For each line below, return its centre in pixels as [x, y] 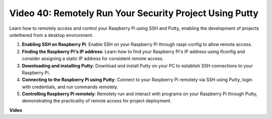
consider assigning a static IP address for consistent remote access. [93, 58]
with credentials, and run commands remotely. [70, 87]
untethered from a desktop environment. [51, 35]
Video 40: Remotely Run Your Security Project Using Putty [134, 13]
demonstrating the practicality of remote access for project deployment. [97, 101]
